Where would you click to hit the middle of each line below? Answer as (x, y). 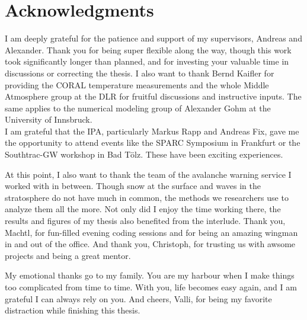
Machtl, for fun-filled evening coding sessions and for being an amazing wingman (151, 232)
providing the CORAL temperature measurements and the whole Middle (137, 84)
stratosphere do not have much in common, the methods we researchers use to (147, 197)
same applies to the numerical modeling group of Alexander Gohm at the (138, 108)
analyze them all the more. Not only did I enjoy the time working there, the (143, 209)
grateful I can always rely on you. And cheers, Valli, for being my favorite (138, 298)
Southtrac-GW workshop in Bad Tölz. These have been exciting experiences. (144, 154)
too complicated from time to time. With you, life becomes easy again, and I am (151, 287)
